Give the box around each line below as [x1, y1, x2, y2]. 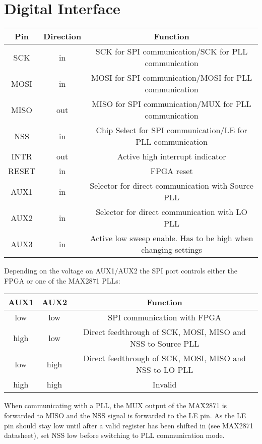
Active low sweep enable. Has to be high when [90, 232, 253, 244]
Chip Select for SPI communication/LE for [96, 124, 247, 136]
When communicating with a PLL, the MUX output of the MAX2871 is [4, 400, 227, 411]
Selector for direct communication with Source [90, 180, 253, 192]
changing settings [141, 244, 202, 256]
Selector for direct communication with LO [96, 206, 247, 218]
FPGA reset [150, 165, 193, 177]
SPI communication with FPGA [108, 311, 222, 323]
